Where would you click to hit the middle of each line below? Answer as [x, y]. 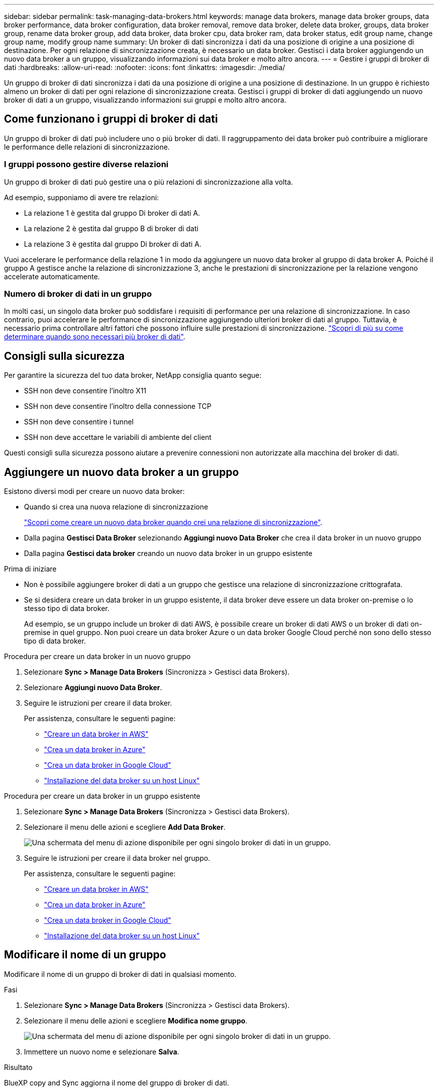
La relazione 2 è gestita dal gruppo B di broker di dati [111, 228]
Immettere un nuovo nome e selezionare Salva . [102, 1051]
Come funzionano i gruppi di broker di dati [111, 119]
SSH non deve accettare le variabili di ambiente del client [118, 437]
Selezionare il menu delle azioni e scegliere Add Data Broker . [125, 827]
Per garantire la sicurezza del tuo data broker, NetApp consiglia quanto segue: [133, 375]
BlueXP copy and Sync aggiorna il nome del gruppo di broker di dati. [117, 1082]
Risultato [18, 1067]
